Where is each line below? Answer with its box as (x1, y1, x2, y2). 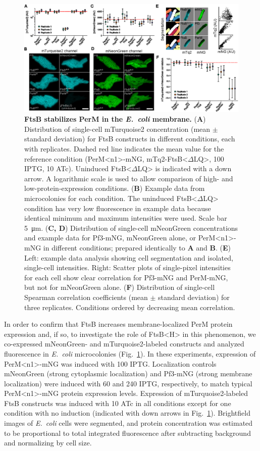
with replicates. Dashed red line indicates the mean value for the (24, 143, 224, 154)
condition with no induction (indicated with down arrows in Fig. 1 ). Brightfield (4, 408, 250, 418)
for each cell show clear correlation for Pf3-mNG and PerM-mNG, (24, 272, 228, 282)
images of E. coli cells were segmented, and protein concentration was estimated (4, 418, 253, 428)
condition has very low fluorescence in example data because (24, 203, 211, 213)
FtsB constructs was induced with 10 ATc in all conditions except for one (4, 397, 231, 408)
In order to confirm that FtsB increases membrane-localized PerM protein (4, 319, 233, 329)
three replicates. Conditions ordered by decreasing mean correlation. (24, 302, 235, 312)
